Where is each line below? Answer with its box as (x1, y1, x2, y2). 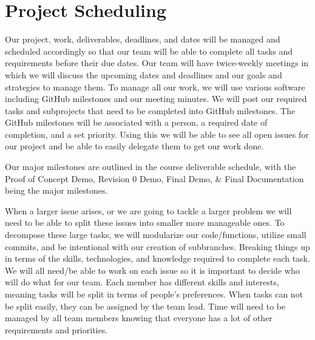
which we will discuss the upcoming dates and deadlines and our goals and (5, 68, 282, 81)
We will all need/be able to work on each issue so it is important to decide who (5, 263, 300, 276)
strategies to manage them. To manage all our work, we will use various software (5, 80, 305, 93)
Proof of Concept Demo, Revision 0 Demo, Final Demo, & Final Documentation (5, 172, 304, 185)
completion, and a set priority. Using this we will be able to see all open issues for (5, 127, 309, 140)
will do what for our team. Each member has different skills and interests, (5, 276, 279, 288)
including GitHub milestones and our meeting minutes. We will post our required (5, 92, 307, 105)
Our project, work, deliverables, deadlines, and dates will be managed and (5, 33, 280, 46)
